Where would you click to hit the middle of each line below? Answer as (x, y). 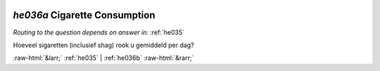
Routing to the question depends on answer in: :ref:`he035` (99, 32)
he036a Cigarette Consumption (84, 15)
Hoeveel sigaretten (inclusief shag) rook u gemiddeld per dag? (103, 45)
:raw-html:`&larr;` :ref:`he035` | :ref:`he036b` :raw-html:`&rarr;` (103, 58)
